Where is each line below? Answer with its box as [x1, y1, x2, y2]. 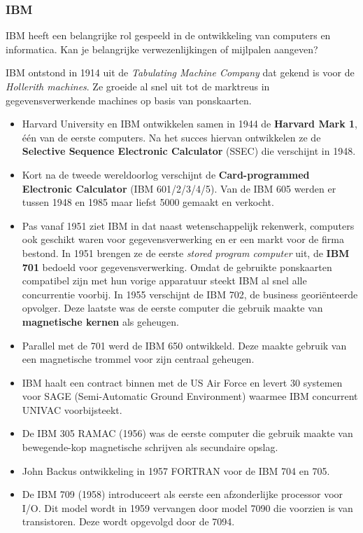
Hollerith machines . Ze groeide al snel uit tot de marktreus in [6, 79, 270, 93]
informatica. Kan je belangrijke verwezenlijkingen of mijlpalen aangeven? [6, 41, 318, 56]
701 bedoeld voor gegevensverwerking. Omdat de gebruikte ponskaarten [22, 259, 332, 274]
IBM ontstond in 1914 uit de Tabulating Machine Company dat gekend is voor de [6, 65, 355, 80]
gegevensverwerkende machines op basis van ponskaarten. [6, 92, 252, 107]
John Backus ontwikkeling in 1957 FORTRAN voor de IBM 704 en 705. [22, 463, 330, 478]
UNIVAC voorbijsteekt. [22, 402, 122, 417]
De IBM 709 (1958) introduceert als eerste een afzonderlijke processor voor [22, 487, 343, 501]
